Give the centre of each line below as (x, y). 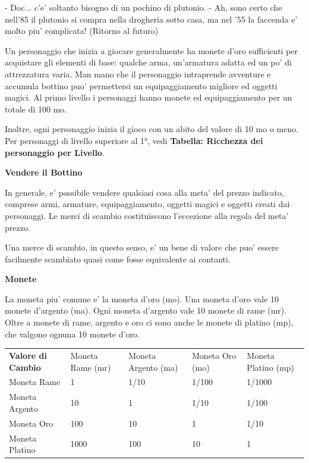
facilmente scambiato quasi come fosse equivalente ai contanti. (118, 259)
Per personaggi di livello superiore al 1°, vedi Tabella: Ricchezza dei (134, 140)
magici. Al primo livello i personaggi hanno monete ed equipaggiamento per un (149, 97)
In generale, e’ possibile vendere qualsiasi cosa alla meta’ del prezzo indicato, (144, 192)
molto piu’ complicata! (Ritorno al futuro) (82, 31)
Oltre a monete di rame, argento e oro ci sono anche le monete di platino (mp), (149, 322)
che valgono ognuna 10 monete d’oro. (72, 334)
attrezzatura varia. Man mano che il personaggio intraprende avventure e (138, 73)
